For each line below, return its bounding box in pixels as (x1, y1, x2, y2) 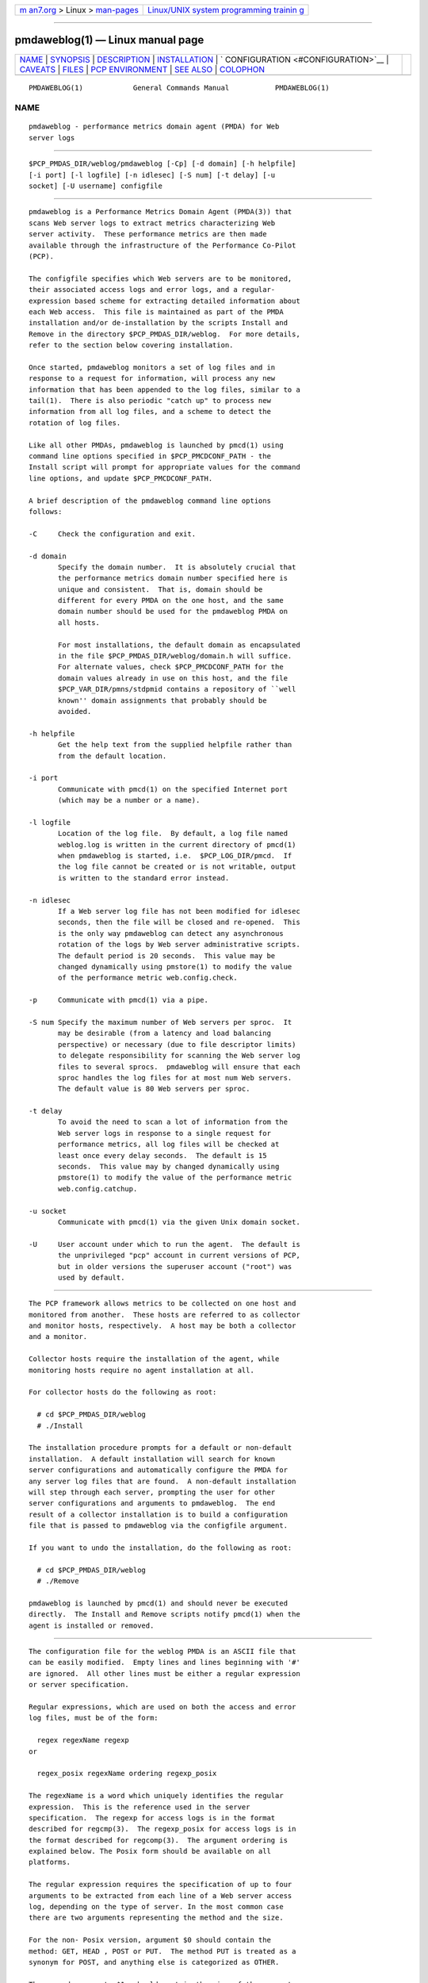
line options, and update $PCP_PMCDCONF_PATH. (29, 474, 213, 483)
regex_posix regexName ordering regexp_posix (36, 1769, 217, 1778)
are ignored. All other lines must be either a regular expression (29, 1669, 300, 1678)
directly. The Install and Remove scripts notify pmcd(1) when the (29, 1610, 300, 1619)
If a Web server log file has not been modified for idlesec (58, 907, 300, 916)
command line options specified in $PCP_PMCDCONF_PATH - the (29, 452, 271, 461)
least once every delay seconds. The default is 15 (58, 1151, 267, 1160)
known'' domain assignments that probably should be (58, 696, 267, 705)
